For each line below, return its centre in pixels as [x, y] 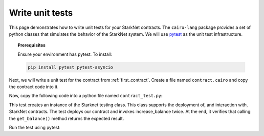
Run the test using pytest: [35, 128]
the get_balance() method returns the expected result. [66, 118]
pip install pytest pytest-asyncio [70, 67]
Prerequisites [32, 45]
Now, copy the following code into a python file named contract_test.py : [86, 96]
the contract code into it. [34, 87]
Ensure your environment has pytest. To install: [65, 54]
